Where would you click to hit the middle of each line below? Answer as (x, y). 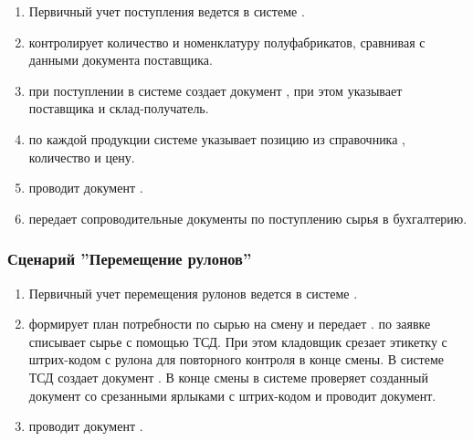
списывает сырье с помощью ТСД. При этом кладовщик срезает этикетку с (238, 341)
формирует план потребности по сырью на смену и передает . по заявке (230, 324)
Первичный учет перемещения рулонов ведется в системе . (193, 293)
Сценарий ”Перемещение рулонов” (130, 259)
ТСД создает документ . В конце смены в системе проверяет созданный (228, 377)
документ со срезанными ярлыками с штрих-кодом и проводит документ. (232, 395)
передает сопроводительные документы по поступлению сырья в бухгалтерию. (248, 218)
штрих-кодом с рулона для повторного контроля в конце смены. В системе (236, 359)
